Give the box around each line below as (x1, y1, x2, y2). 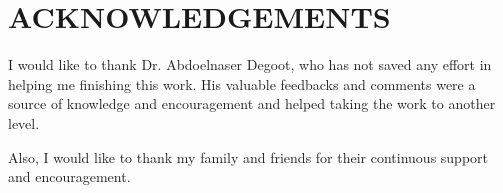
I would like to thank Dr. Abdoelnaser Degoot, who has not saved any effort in (8, 54, 492, 75)
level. (8, 112, 40, 133)
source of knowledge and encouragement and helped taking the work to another (8, 93, 496, 114)
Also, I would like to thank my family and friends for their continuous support (8, 146, 489, 167)
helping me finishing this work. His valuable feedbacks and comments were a (8, 73, 476, 94)
